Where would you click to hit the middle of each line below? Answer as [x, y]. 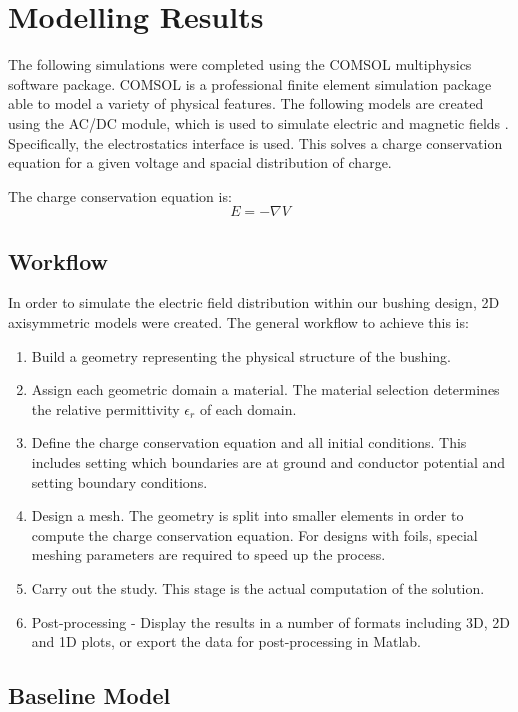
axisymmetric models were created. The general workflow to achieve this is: [238, 322]
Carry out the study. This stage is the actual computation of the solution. [258, 588]
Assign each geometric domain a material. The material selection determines [265, 389]
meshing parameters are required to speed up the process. [208, 554]
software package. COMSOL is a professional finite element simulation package [250, 83]
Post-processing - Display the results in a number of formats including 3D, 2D [271, 621]
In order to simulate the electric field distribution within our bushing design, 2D [254, 302]
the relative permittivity [105, 408]
